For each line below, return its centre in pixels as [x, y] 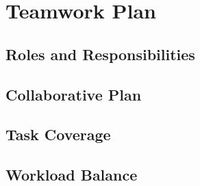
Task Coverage [58, 134]
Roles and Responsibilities [100, 54]
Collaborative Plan [74, 94]
